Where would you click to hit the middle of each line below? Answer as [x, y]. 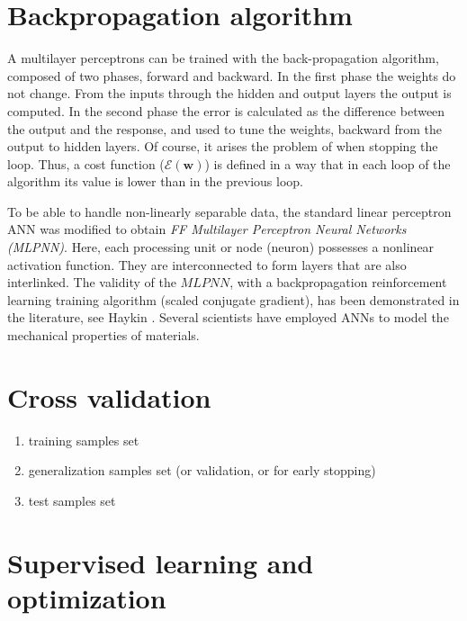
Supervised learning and [161, 562]
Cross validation [109, 396]
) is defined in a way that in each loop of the [328, 163]
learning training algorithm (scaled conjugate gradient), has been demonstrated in [233, 299]
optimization [87, 597]
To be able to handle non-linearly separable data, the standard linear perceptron [229, 211]
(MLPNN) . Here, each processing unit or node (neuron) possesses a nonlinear [221, 247]
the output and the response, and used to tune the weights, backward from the [225, 128]
